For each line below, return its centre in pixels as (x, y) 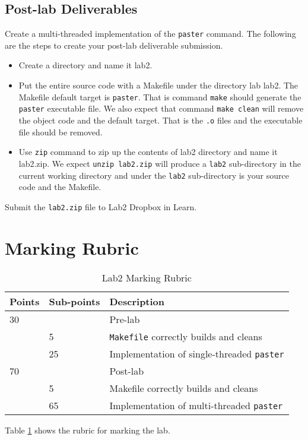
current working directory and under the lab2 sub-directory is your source (154, 175)
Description (137, 301)
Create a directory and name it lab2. (85, 65)
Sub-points (74, 301)
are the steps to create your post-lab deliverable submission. (114, 45)
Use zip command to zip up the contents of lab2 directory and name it (148, 152)
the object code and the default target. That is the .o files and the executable (161, 120)
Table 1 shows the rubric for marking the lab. (88, 430)
